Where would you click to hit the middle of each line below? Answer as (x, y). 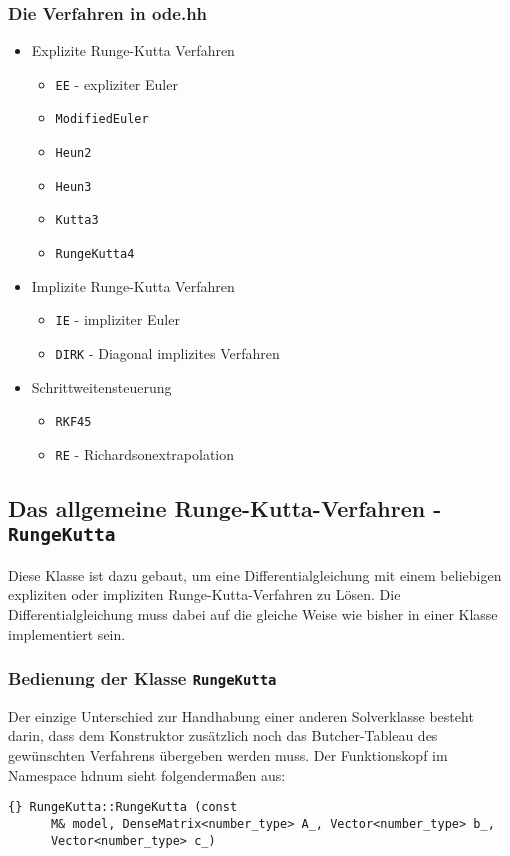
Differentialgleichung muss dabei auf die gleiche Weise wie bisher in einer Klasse (253, 613)
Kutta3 (77, 220)
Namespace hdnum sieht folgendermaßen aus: (147, 774)
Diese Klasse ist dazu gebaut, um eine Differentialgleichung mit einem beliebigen (255, 574)
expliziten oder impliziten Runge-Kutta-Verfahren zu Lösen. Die (204, 594)
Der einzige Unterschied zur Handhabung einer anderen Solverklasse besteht (241, 715)
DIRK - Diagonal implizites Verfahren (167, 353)
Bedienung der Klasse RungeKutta (142, 678)
